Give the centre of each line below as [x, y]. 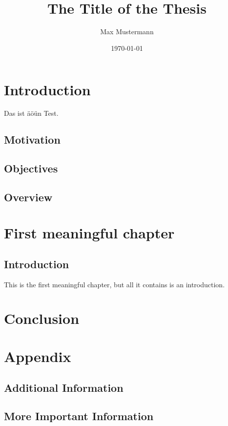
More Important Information [79, 416]
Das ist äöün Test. [31, 113]
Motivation [32, 139]
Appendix [38, 356]
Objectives [31, 168]
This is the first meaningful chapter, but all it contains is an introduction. [114, 284]
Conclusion [42, 318]
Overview [28, 197]
